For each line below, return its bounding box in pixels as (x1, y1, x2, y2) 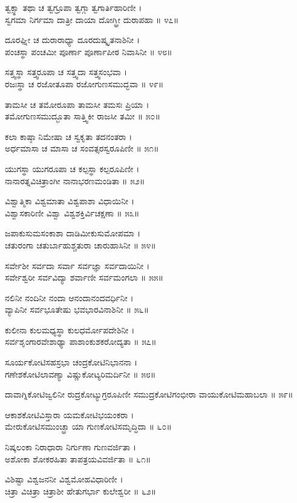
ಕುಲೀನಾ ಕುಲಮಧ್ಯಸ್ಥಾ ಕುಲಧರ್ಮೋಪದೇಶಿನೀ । (5, 323, 135, 336)
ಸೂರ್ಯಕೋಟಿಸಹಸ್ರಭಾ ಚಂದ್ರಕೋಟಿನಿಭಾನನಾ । (5, 356, 138, 368)
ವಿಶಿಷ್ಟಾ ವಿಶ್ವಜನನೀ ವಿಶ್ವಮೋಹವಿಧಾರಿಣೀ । (5, 473, 123, 485)
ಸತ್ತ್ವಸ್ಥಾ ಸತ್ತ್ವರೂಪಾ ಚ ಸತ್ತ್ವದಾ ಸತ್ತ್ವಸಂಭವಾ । (5, 65, 127, 78)
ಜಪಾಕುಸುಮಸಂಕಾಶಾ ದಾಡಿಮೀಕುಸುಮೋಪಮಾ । (5, 227, 141, 239)
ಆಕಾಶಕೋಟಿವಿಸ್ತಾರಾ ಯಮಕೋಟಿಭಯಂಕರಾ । (5, 408, 134, 421)
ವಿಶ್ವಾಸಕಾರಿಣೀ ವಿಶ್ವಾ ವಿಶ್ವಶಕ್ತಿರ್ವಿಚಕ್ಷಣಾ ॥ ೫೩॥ (5, 206, 140, 219)
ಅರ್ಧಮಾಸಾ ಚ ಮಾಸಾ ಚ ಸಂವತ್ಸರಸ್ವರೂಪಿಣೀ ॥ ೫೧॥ (5, 142, 159, 155)
